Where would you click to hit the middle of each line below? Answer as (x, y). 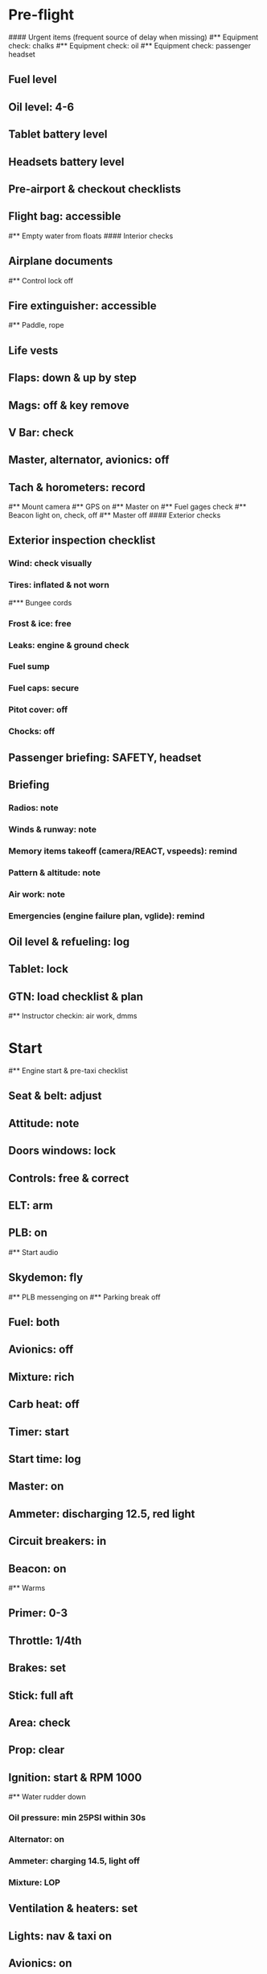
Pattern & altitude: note (54, 873)
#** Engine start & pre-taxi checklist (68, 1071)
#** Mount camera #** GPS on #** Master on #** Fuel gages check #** (127, 507)
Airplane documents (61, 261)
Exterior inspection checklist (82, 541)
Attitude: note (44, 1123)
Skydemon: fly (46, 1278)
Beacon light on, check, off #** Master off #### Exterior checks (115, 515)
